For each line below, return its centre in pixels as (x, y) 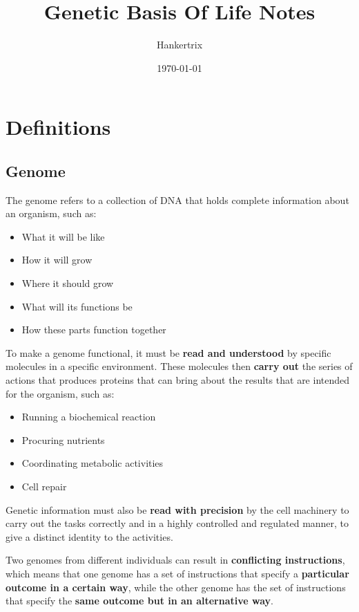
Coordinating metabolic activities (93, 463)
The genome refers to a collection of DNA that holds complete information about (177, 200)
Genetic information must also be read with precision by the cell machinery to (177, 509)
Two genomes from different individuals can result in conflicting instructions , (175, 560)
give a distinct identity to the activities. (89, 536)
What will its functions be (77, 306)
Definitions (58, 127)
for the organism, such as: (60, 393)
